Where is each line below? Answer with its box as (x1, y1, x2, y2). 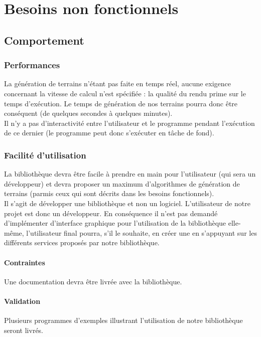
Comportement (4, 32, 84, 48)
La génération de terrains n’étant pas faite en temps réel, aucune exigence (4, 78, 231, 89)
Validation (4, 295, 41, 306)
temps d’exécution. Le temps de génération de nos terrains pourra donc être (4, 98, 238, 108)
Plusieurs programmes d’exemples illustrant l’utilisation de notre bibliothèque (4, 315, 243, 325)
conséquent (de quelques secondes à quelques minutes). (4, 108, 173, 118)
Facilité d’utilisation (4, 148, 86, 161)
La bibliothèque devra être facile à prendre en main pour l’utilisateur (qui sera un (4, 168, 256, 179)
